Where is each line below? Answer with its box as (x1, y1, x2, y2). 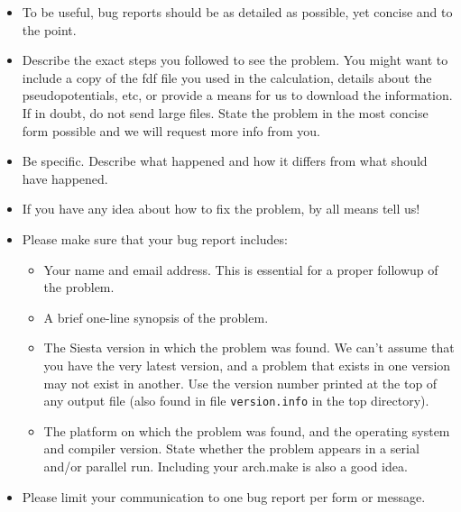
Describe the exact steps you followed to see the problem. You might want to (22, 50, 448, 69)
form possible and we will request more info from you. (22, 121, 320, 140)
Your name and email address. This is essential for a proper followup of (43, 260, 438, 279)
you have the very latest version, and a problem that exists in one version (43, 355, 451, 374)
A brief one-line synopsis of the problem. (43, 307, 269, 326)
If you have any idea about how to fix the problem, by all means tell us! (22, 199, 420, 218)
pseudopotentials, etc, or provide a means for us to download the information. (22, 86, 453, 105)
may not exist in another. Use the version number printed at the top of (43, 373, 438, 392)
